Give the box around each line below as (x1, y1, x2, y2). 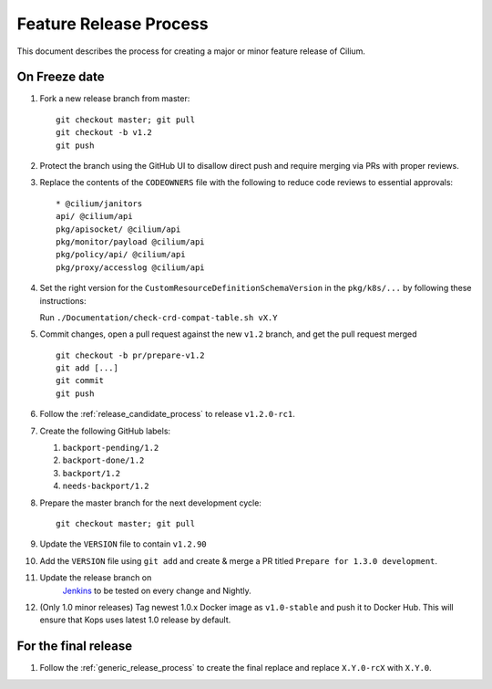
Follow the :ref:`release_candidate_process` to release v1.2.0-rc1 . (39, 409, 295, 420)
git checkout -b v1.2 (56, 128, 152, 138)
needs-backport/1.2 (62, 481, 149, 492)
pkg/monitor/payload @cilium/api (56, 236, 205, 246)
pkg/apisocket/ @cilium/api (56, 224, 181, 235)
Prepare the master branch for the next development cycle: (39, 497, 261, 508)
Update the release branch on (39, 572, 152, 583)
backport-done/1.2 (62, 455, 145, 465)
